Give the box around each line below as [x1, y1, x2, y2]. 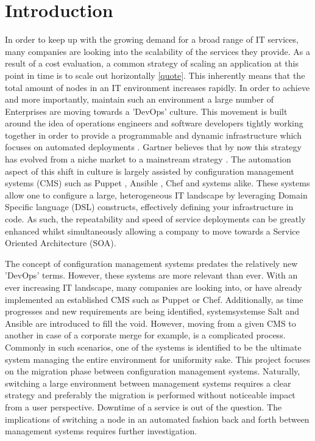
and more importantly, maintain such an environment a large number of [5, 93, 274, 106]
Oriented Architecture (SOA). [5, 236, 116, 249]
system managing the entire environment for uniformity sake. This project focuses [5, 352, 311, 365]
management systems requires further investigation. [5, 425, 197, 437]
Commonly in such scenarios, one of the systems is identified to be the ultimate [5, 340, 302, 353]
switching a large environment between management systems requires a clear [5, 376, 291, 389]
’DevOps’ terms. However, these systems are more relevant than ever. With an [5, 269, 298, 282]
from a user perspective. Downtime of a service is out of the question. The [5, 400, 282, 413]
